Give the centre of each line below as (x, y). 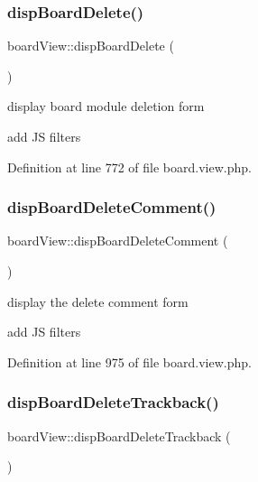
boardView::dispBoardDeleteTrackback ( (119, 436)
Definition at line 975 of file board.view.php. (129, 361)
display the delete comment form (98, 301)
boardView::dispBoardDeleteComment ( (118, 241)
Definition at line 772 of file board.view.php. (129, 167)
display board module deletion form (106, 106)
